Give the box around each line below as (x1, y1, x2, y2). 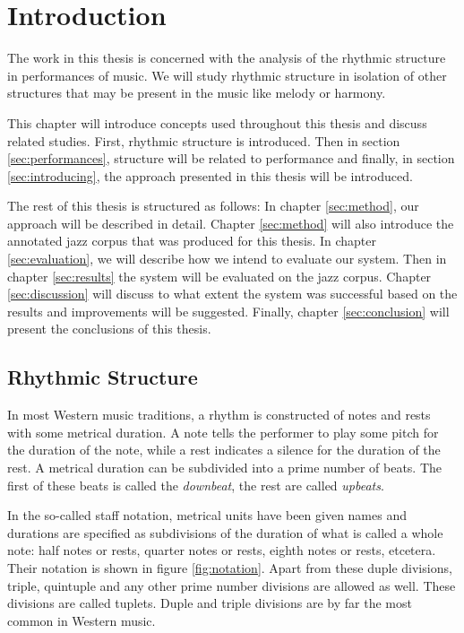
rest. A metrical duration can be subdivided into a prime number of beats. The (7, 458, 443, 477)
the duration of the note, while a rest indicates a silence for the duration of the (7, 440, 441, 459)
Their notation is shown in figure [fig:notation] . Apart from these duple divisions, (7, 558, 452, 577)
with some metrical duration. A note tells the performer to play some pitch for (7, 422, 439, 441)
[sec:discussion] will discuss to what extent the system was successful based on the (7, 284, 458, 303)
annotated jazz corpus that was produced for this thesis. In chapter (7, 231, 376, 250)
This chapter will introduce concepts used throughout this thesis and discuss (7, 113, 427, 132)
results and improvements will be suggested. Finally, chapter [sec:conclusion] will (7, 301, 450, 320)
